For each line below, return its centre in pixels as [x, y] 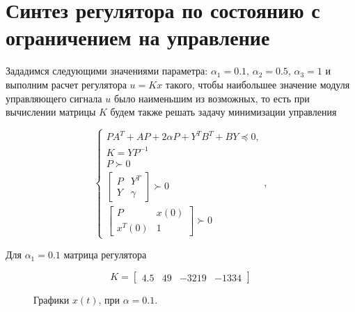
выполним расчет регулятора [66, 84]
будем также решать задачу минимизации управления [223, 112]
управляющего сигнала [54, 98]
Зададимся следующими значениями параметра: [107, 71]
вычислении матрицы [51, 112]
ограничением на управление [138, 37]
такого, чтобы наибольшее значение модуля [258, 84]
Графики [52, 300]
